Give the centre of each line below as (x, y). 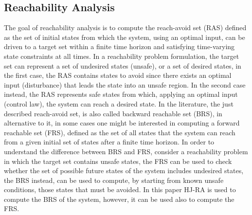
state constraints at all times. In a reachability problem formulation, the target (122, 56)
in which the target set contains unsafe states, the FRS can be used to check (118, 161)
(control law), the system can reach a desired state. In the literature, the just (119, 103)
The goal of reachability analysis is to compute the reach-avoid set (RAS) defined (125, 27)
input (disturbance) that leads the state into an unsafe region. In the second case (125, 84)
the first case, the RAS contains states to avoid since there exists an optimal (118, 75)
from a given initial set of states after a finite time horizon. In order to (109, 142)
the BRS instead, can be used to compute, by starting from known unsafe (114, 180)
